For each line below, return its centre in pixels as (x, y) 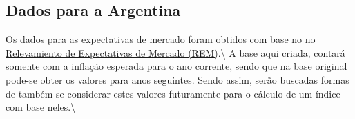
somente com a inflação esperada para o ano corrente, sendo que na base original (176, 66)
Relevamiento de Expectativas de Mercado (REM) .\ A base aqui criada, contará (175, 52)
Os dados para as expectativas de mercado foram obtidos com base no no (161, 39)
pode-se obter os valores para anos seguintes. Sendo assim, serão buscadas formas (177, 79)
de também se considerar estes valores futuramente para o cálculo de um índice (173, 93)
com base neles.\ (41, 107)
